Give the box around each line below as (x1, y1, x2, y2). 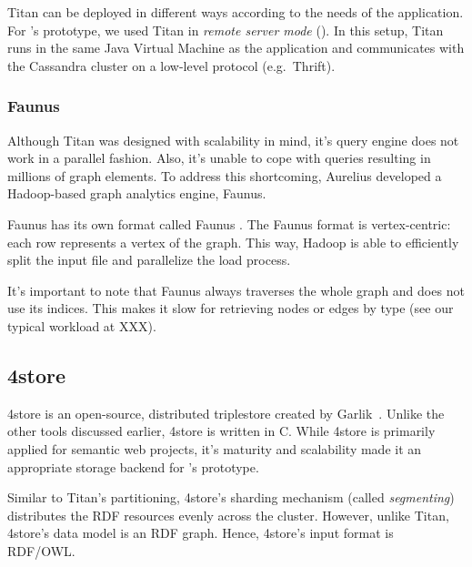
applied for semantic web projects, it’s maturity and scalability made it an (7, 439, 422, 458)
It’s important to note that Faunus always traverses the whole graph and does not (7, 280, 465, 299)
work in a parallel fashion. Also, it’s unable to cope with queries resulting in (7, 148, 431, 167)
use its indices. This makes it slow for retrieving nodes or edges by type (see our (7, 299, 454, 318)
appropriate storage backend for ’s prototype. (7, 457, 259, 476)
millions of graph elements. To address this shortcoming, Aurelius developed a (7, 166, 442, 185)
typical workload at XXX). (7, 316, 156, 335)
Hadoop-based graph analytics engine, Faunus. (7, 184, 266, 203)
